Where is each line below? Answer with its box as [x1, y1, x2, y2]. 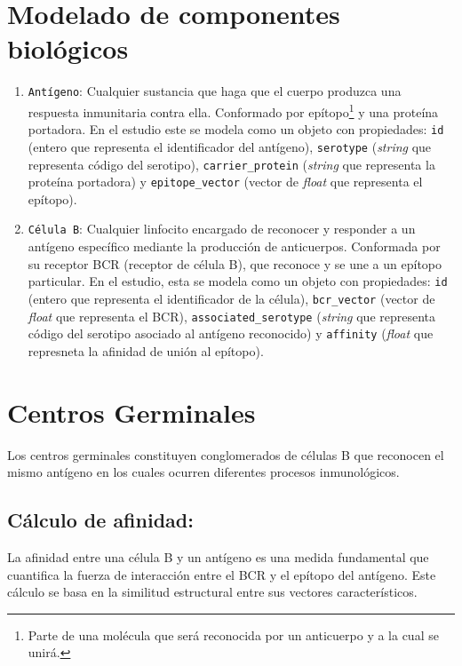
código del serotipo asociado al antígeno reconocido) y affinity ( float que [28, 324, 434, 343]
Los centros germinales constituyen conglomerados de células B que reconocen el [7, 445, 444, 464]
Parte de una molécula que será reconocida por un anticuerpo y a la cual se [28, 625, 439, 644]
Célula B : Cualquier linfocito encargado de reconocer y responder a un [28, 219, 416, 238]
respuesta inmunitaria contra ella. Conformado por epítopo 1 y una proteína [28, 99, 439, 121]
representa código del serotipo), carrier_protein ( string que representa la [28, 155, 435, 173]
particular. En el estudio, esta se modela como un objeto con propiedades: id [28, 272, 448, 290]
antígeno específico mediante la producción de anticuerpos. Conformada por [28, 237, 441, 256]
